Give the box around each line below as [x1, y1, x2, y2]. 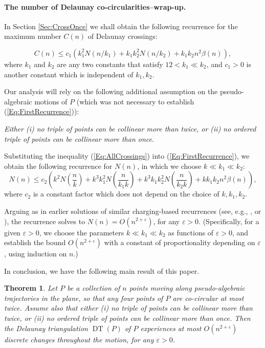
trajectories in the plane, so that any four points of [4, 292, 163, 303]
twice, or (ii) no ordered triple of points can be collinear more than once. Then [4, 313, 251, 323]
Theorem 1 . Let [4, 282, 58, 293]
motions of [34, 96, 68, 106]
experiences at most [140, 322, 202, 333]
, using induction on [4, 248, 67, 259]
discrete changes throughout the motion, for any [4, 334, 154, 344]
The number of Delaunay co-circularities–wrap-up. [4, 1, 186, 12]
